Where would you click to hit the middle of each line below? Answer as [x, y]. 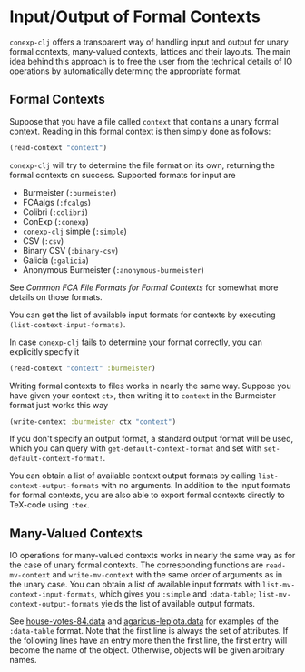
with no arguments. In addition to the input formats [196, 486]
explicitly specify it [44, 351]
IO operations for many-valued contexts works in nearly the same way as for [152, 556]
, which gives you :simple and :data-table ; [176, 594]
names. [23, 660]
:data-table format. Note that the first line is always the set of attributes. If [149, 631]
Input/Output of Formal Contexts [135, 17]
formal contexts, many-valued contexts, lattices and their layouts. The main [150, 51]
